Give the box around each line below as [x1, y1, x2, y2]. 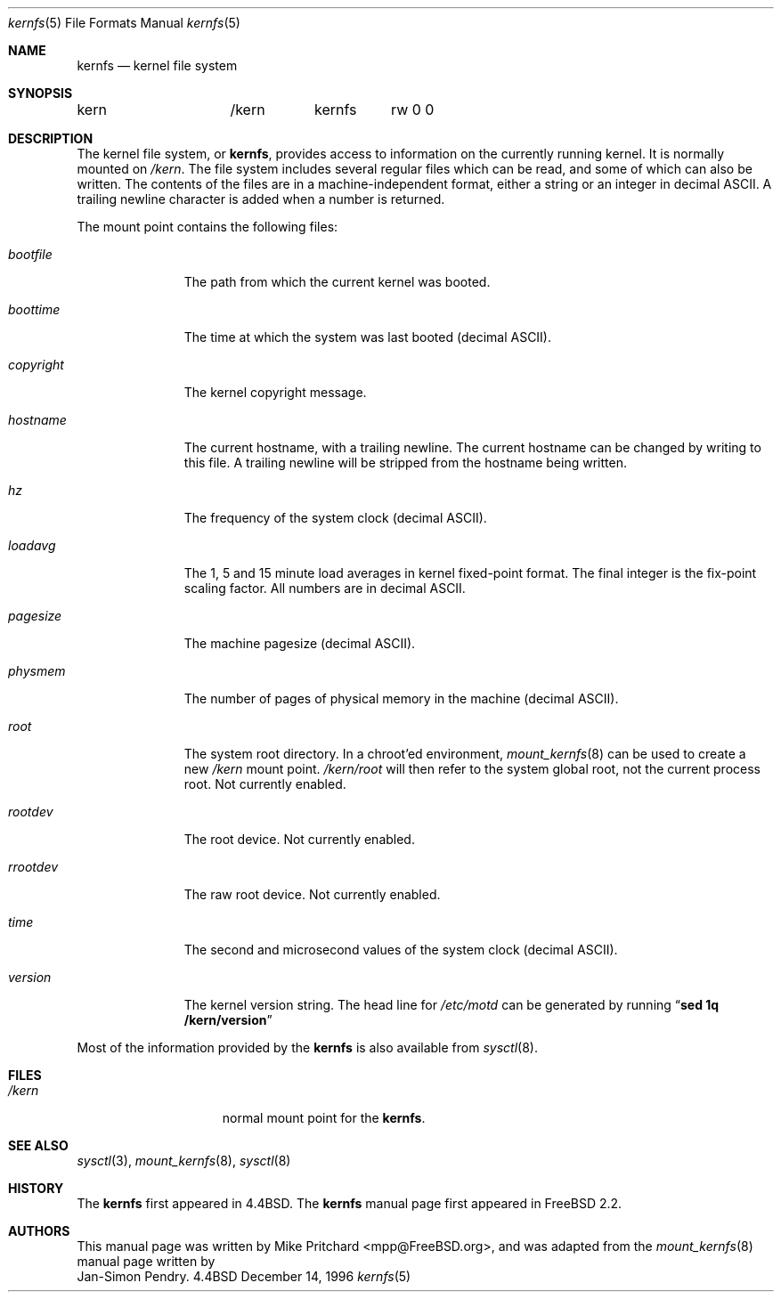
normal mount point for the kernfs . [222, 1110, 426, 1125]
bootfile [8, 247, 53, 262]
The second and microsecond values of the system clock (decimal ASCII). [183, 942, 618, 957]
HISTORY [8, 1181, 64, 1196]
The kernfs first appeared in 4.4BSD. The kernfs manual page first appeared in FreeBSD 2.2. [77, 1196, 622, 1211]
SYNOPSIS [8, 85, 73, 101]
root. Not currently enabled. [183, 776, 346, 792]
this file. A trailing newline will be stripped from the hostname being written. [183, 455, 627, 470]
